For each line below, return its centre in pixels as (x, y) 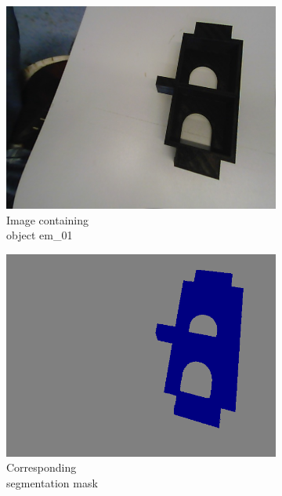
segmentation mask (52, 482)
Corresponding (42, 467)
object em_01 (40, 235)
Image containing (47, 219)
